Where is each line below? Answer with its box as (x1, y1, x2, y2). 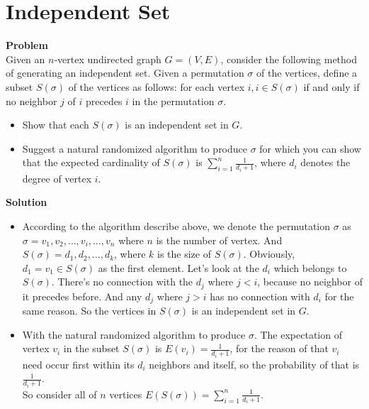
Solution (6, 195, 47, 209)
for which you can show (259, 141, 361, 156)
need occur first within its (22, 356, 135, 371)
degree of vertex (22, 170, 92, 185)
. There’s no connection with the (51, 274, 193, 289)
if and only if (303, 79, 360, 94)
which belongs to (273, 260, 347, 275)
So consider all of (22, 386, 97, 401)
